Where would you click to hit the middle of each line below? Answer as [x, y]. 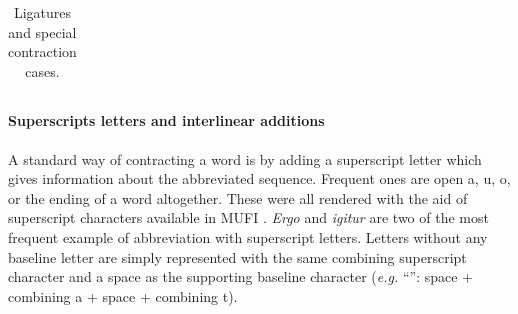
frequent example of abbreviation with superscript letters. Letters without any [248, 237]
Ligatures [42, 12]
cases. [42, 70]
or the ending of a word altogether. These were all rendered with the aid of [238, 197]
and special [42, 31]
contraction [42, 51]
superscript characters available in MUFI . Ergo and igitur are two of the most [248, 217]
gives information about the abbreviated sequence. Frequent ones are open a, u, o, [259, 178]
